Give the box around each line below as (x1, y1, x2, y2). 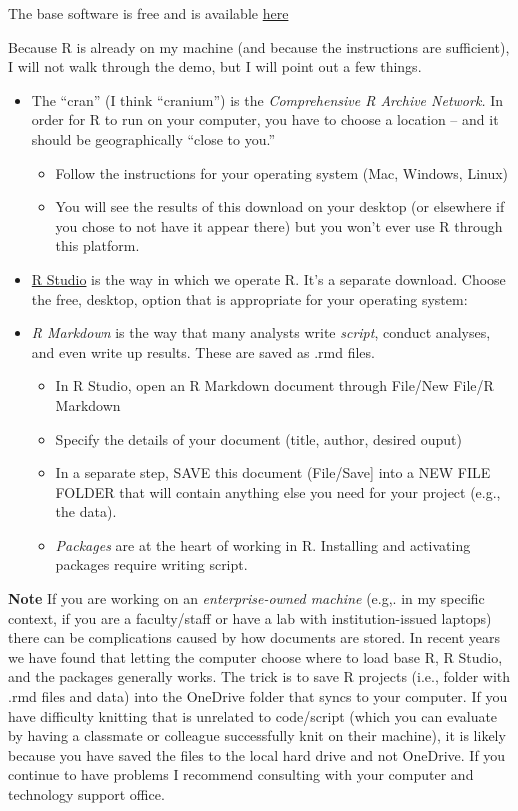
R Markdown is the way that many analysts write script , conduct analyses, (31, 322, 491, 343)
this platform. (55, 235, 140, 256)
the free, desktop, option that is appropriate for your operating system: (31, 288, 468, 309)
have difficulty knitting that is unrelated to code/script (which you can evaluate (8, 705, 498, 726)
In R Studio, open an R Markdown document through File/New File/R (55, 375, 494, 396)
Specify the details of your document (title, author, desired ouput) (55, 428, 462, 449)
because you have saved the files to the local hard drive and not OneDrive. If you (8, 744, 506, 765)
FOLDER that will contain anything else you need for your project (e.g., (55, 481, 501, 502)
